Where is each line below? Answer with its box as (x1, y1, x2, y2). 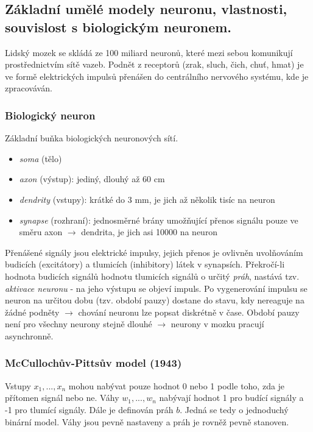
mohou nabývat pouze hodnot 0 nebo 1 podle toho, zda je (68, 379, 285, 392)
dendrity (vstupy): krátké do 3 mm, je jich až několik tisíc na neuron (19, 193, 275, 205)
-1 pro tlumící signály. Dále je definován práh (5, 403, 174, 416)
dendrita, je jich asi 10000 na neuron (81, 225, 218, 238)
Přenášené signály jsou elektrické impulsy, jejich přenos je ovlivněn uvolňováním (5, 246, 303, 258)
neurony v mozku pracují (171, 317, 264, 330)
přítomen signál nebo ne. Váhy (5, 391, 119, 404)
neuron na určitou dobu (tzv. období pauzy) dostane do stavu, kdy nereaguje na (5, 294, 304, 306)
